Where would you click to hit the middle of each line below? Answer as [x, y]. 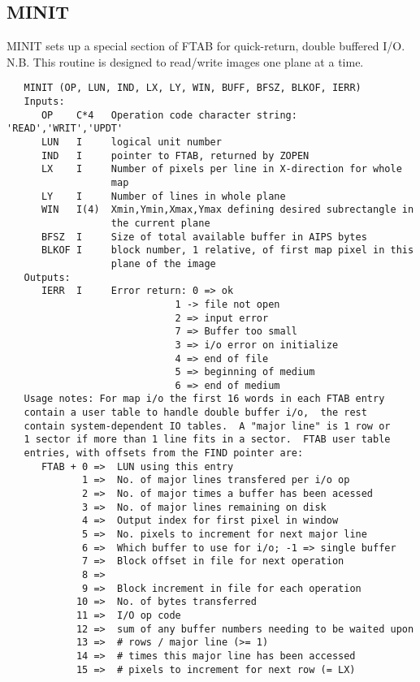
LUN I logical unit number [131, 142]
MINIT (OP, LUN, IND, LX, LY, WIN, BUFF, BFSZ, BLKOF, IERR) [193, 88]
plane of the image [163, 263]
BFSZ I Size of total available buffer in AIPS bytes [204, 237]
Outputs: [47, 277]
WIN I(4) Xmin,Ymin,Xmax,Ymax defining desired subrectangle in [227, 210]
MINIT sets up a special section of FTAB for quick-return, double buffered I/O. [206, 46]
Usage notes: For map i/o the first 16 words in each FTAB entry [204, 399]
